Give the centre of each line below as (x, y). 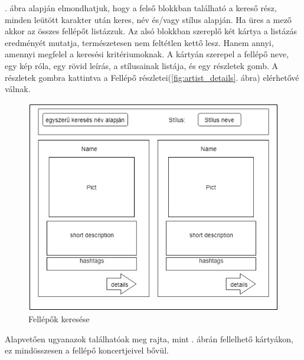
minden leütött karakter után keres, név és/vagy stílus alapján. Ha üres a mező (148, 19)
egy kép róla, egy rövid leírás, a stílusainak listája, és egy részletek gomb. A (141, 65)
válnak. (18, 89)
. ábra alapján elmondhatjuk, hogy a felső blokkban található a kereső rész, (141, 8)
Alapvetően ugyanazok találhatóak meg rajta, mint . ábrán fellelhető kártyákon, (149, 338)
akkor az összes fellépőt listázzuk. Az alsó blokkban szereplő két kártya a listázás (151, 31)
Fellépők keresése (59, 319)
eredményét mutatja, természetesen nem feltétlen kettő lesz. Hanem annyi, (139, 42)
